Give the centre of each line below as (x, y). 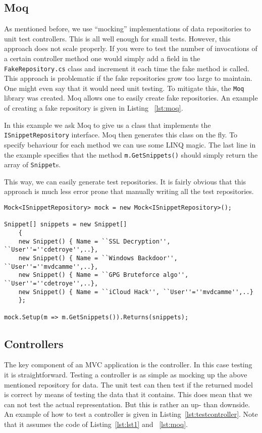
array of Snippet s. (33, 164)
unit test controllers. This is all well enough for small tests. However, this (117, 38)
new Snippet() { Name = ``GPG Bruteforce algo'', (103, 275)
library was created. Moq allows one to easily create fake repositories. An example (131, 98)
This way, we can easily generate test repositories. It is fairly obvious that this (125, 181)
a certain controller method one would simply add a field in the (102, 58)
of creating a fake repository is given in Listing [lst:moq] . (94, 108)
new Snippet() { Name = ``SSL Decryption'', (94, 241)
